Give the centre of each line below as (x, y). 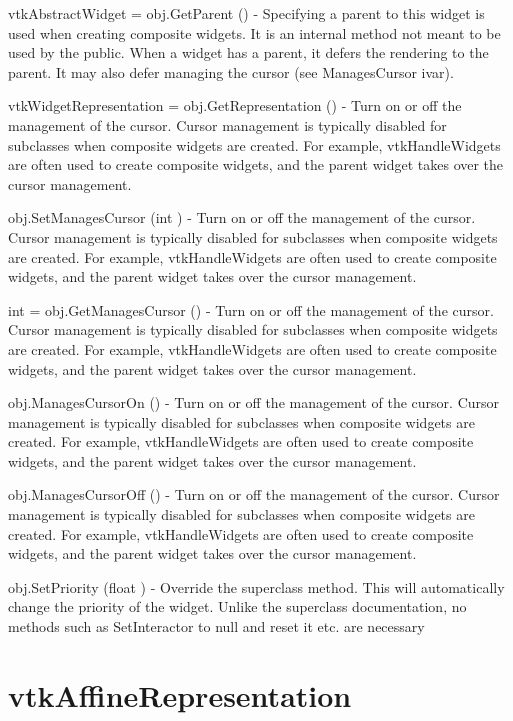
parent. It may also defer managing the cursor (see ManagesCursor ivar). (231, 71)
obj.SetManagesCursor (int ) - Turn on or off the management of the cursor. (242, 217)
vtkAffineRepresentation (180, 694)
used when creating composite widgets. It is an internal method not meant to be (254, 32)
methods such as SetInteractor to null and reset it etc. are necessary (216, 626)
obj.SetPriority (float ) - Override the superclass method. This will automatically (256, 586)
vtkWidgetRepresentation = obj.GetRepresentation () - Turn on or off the (235, 105)
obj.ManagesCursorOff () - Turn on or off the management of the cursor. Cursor (254, 494)
